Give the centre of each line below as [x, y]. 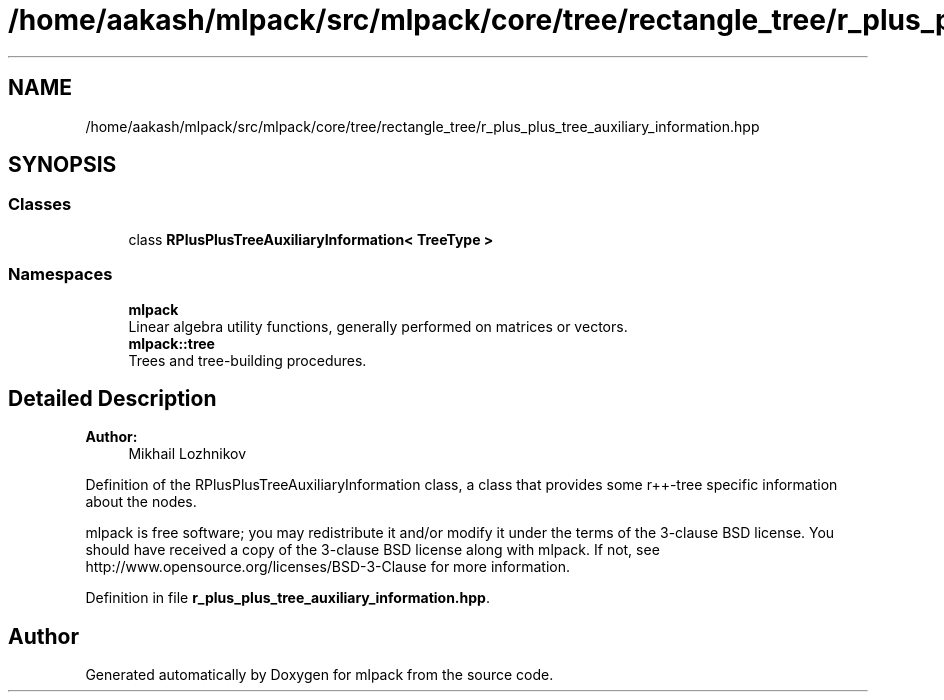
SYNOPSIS [62, 165]
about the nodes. [141, 502]
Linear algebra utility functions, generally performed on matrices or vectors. [378, 326]
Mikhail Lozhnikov [187, 454]
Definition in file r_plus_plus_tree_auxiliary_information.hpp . [287, 598]
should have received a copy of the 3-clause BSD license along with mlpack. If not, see [372, 550]
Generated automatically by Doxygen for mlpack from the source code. [319, 675]
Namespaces [60, 274]
